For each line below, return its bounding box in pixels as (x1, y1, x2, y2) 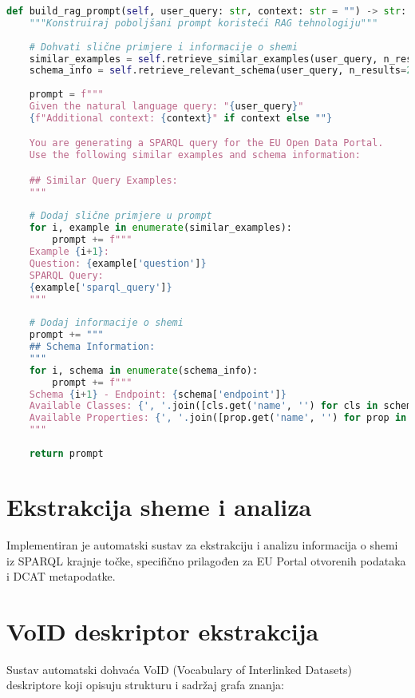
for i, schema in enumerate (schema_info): (29, 364, 259, 376)
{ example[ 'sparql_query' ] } (29, 281, 172, 293)
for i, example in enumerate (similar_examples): (29, 222, 292, 234)
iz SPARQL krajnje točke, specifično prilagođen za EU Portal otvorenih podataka (6, 552, 406, 569)
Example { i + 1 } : (29, 246, 109, 258)
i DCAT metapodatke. (6, 568, 116, 585)
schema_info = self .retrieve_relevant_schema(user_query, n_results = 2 (29, 65, 413, 77)
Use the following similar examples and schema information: (29, 149, 361, 161)
